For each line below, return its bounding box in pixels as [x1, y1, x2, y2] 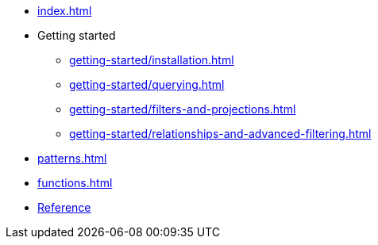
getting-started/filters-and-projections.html [69, 102, 296, 116]
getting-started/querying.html [69, 78, 225, 91]
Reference [37, 201, 91, 214]
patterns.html [37, 151, 107, 165]
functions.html [37, 176, 113, 189]
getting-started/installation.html [69, 53, 234, 67]
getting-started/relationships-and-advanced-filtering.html [69, 127, 372, 140]
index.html [37, 4, 92, 17]
